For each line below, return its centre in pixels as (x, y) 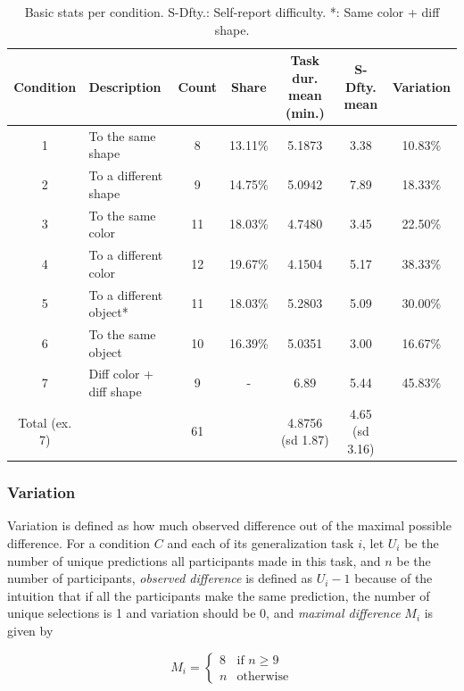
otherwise (263, 677)
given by (30, 630)
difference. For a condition (79, 542)
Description (125, 86)
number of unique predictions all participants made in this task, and (194, 560)
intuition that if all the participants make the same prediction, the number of (219, 595)
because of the (394, 578)
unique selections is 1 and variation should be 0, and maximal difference (204, 613)
